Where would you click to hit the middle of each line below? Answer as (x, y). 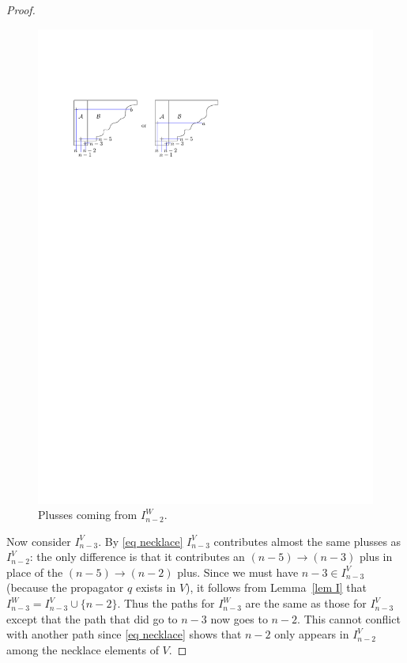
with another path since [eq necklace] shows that (124, 634)
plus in (376, 557)
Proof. (21, 9)
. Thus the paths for (166, 603)
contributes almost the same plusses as (307, 541)
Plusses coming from (88, 515)
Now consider (39, 541)
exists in (156, 587)
